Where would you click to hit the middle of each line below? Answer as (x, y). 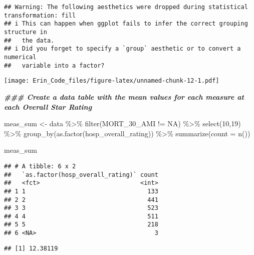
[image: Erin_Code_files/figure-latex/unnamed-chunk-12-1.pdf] (112, 81)
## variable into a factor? (54, 65)
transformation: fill (40, 15)
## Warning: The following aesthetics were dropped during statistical (126, 7)
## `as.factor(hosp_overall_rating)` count (81, 175)
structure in (26, 32)
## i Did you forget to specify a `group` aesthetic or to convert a (122, 49)
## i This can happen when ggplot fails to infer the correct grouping (126, 24)
